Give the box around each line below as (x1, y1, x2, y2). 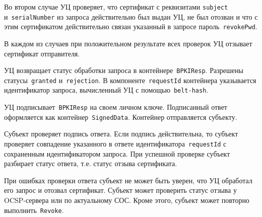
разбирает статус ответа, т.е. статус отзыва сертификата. (4, 158, 177, 169)
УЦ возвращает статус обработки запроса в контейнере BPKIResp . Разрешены (4, 65, 243, 76)
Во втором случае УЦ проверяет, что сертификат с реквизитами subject (4, 2, 228, 12)
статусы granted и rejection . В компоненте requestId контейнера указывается (4, 75, 256, 85)
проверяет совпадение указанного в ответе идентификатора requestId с (4, 138, 227, 149)
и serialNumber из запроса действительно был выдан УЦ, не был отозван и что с (4, 11, 258, 22)
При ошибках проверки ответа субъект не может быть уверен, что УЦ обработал (4, 175, 252, 185)
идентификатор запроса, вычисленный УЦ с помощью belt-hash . (4, 85, 209, 95)
